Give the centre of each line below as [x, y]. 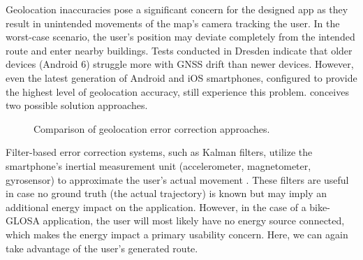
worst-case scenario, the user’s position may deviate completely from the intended [180, 37]
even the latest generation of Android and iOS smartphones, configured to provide [181, 77]
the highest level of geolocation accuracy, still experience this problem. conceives [177, 91]
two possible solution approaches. [77, 105]
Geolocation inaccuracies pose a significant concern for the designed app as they [177, 9]
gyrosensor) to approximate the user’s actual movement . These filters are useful [177, 179]
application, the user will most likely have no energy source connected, [194, 221]
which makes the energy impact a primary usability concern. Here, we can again [177, 234]
